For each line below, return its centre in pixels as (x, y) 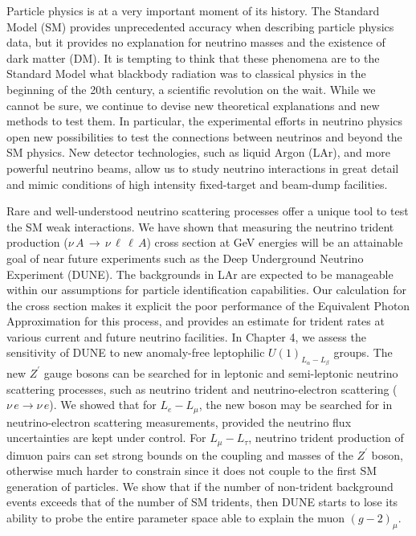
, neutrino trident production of (326, 438)
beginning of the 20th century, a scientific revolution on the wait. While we (191, 89)
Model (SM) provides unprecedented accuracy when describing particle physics (200, 26)
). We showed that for (103, 405)
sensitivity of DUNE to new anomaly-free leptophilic (136, 352)
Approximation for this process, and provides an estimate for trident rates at (196, 321)
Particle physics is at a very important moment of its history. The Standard (193, 10)
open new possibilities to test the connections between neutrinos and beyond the (204, 136)
